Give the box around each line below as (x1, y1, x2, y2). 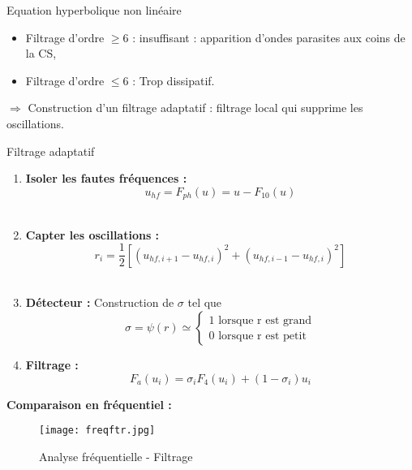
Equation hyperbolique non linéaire (6, 2, 182, 18)
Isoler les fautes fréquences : (25, 170, 187, 187)
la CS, (25, 45, 57, 62)
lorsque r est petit (218, 330, 307, 342)
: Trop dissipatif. (132, 71, 215, 88)
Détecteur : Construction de (25, 294, 174, 311)
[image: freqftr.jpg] (39, 425, 156, 437)
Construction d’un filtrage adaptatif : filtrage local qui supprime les (28, 99, 363, 116)
